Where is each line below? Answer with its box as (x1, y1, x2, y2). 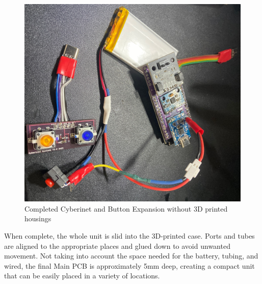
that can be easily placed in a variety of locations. (4, 270, 160, 281)
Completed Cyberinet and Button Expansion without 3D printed (24, 203, 228, 214)
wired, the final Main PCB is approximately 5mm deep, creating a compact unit (4, 260, 255, 271)
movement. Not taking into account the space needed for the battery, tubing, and (4, 250, 258, 261)
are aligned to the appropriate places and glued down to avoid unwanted (4, 240, 230, 251)
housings (24, 213, 51, 224)
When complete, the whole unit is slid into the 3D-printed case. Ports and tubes (4, 230, 255, 241)
